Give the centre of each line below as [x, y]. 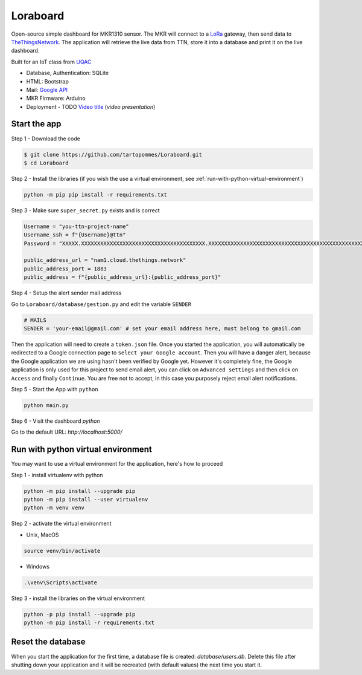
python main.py [46, 405]
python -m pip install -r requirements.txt [89, 623]
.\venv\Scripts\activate [61, 582]
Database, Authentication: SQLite [67, 73]
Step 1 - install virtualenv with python [57, 475]
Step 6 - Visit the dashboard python [56, 421]
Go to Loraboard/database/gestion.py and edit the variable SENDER [101, 304]
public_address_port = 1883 [65, 269]
